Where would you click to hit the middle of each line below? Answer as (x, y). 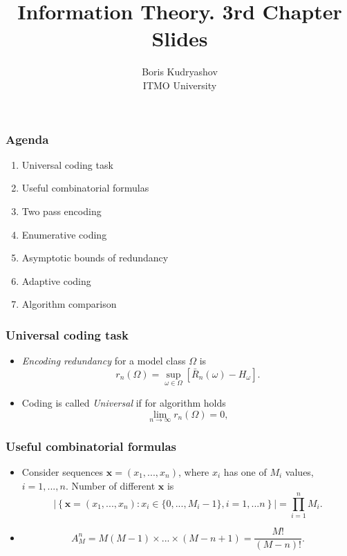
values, (299, 472)
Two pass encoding (62, 211)
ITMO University (180, 85)
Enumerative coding (64, 234)
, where (194, 472)
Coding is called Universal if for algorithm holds (124, 402)
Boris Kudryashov (180, 72)
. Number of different (110, 485)
